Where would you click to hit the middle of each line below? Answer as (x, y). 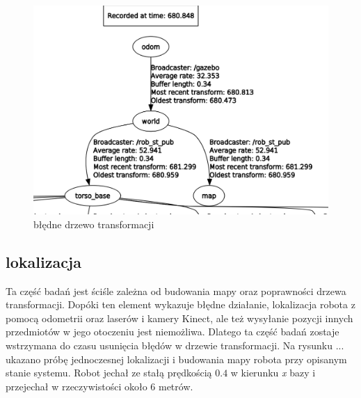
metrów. (176, 386)
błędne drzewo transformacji (94, 224)
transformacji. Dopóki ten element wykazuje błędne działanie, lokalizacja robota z (180, 304)
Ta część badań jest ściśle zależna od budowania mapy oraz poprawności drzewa (176, 290)
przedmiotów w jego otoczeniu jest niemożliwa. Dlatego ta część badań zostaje (173, 332)
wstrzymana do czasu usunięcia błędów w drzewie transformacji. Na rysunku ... (175, 345)
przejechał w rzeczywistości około (77, 386)
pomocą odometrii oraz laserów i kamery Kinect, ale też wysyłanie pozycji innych (179, 318)
